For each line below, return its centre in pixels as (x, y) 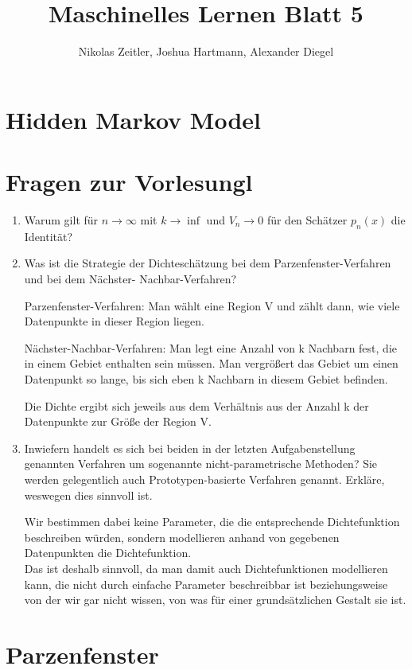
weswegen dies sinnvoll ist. (88, 495)
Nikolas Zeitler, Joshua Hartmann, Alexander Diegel (206, 51)
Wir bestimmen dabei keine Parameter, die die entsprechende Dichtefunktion (212, 522)
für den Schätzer (307, 220)
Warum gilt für (61, 220)
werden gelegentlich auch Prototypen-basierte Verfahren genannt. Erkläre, (204, 479)
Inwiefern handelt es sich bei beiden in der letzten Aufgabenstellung (190, 448)
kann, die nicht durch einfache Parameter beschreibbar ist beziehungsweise (206, 584)
